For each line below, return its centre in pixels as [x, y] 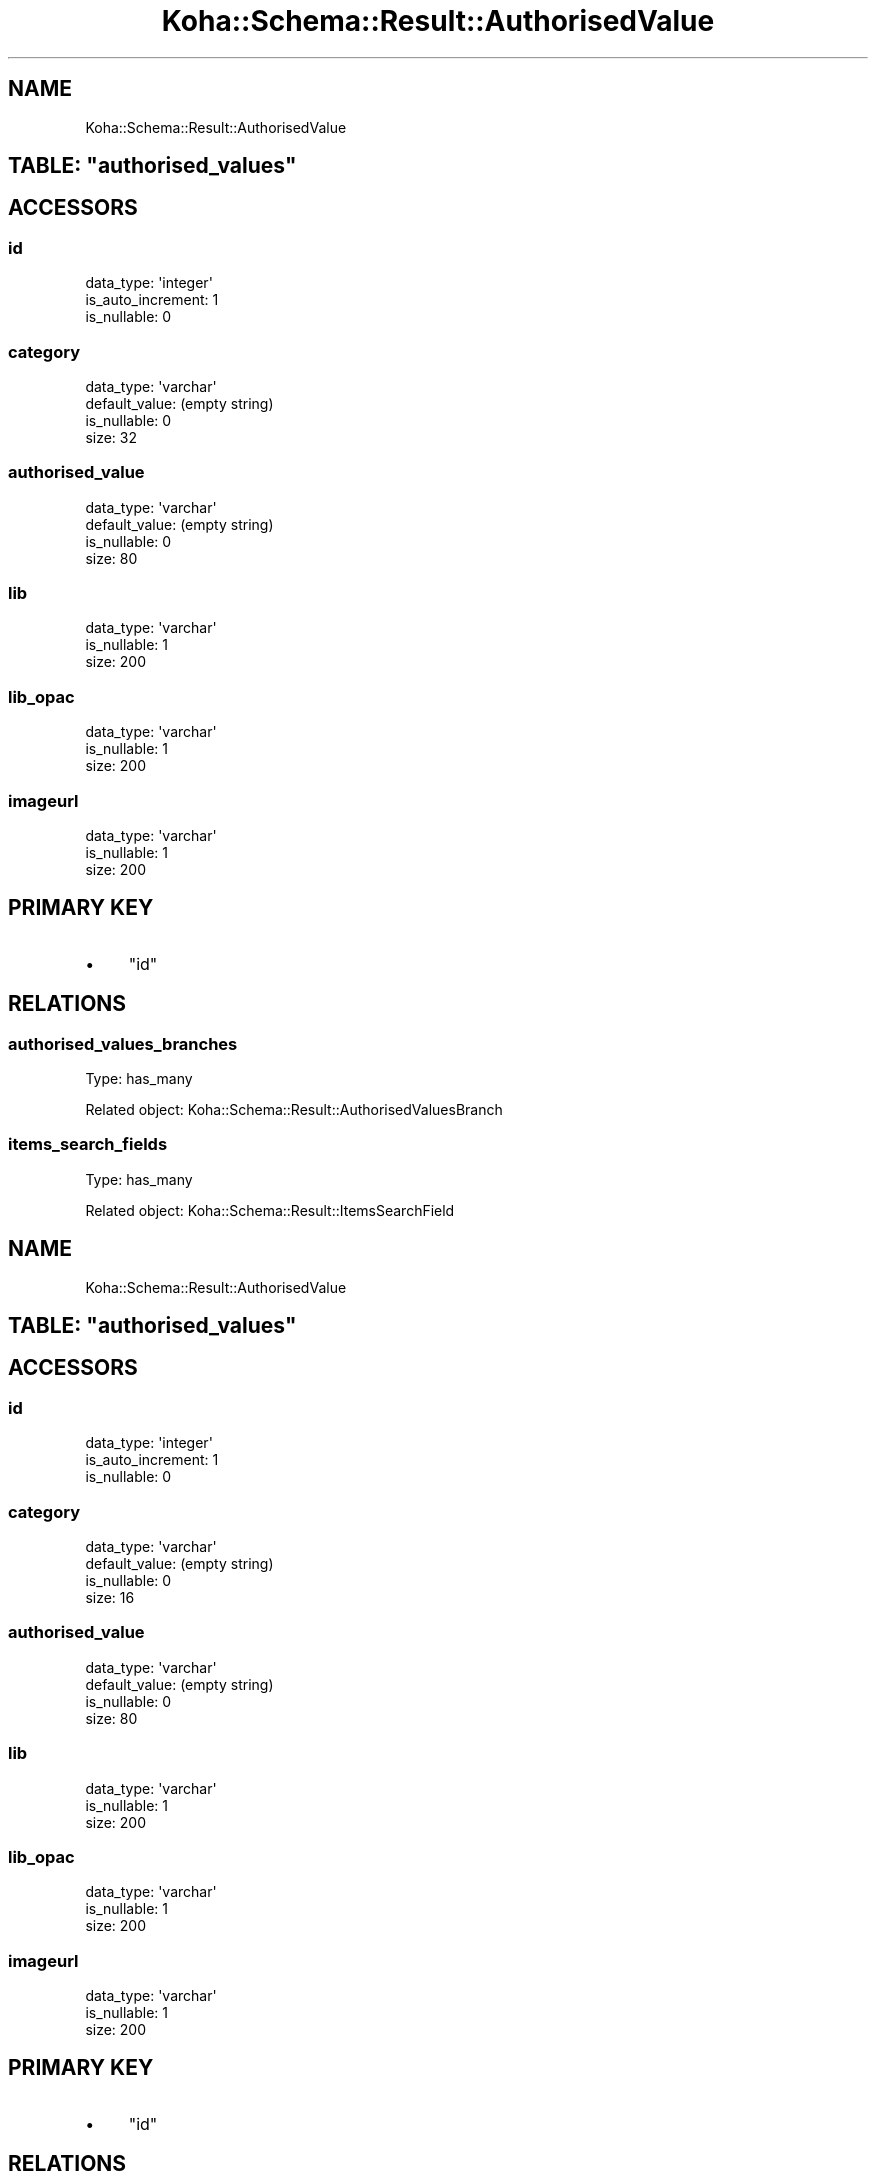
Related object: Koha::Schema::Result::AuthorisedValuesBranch [294, 1110]
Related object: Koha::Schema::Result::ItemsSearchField [270, 1210]
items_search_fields [88, 1144]
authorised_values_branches [123, 1043]
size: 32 [111, 437]
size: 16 [110, 1598]
